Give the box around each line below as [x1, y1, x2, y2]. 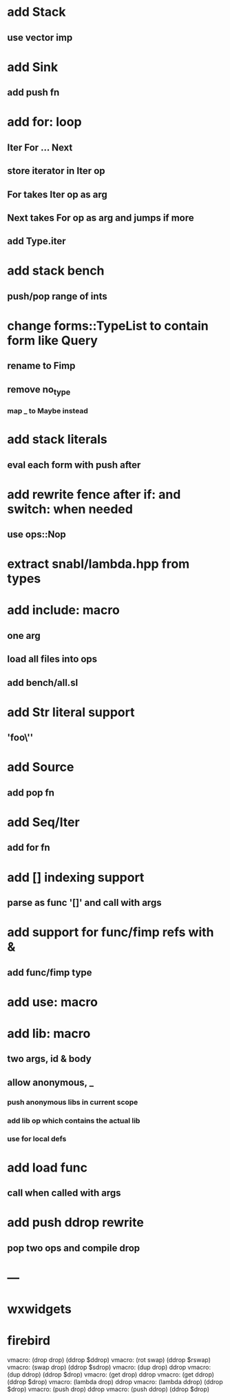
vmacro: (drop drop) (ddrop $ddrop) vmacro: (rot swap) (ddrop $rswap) [7, 1355, 211, 1363]
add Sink [7, 59, 59, 75]
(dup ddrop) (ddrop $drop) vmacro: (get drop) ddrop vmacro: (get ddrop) [7, 1370, 215, 1379]
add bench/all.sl [7, 677, 79, 689]
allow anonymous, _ [7, 1076, 94, 1088]
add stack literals [7, 432, 108, 447]
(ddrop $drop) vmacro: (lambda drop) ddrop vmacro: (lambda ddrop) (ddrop [7, 1377, 224, 1386]
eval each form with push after [7, 459, 141, 471]
